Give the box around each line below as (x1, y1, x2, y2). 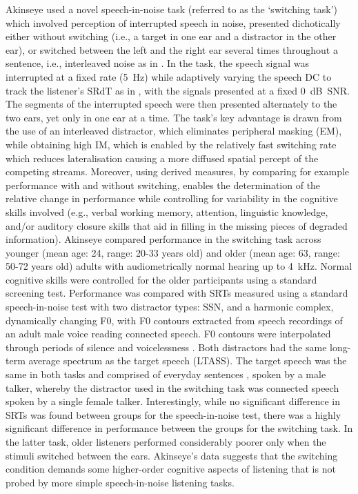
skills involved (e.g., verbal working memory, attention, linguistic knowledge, (6, 204, 328, 219)
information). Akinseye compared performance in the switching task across (6, 232, 321, 246)
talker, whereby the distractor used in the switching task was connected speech (6, 380, 339, 395)
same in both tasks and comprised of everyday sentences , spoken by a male (6, 367, 326, 382)
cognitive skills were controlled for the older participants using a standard (6, 272, 317, 286)
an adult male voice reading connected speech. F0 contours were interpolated (6, 326, 331, 341)
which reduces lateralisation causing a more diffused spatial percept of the (6, 150, 319, 165)
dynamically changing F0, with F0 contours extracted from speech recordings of (6, 313, 343, 327)
